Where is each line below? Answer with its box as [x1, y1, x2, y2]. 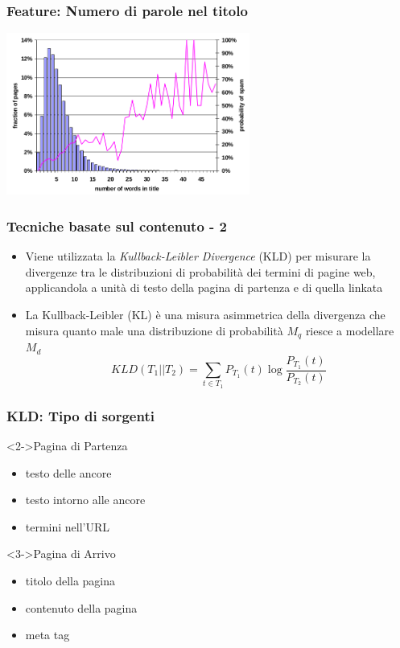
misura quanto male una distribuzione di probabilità [25, 322, 283, 338]
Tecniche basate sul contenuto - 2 [6, 216, 228, 236]
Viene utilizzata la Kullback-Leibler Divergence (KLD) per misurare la [25, 248, 371, 265]
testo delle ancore [25, 464, 112, 481]
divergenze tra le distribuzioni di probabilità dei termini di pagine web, [25, 263, 376, 280]
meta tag [25, 626, 70, 643]
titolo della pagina [25, 572, 116, 589]
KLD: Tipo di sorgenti [6, 405, 155, 425]
